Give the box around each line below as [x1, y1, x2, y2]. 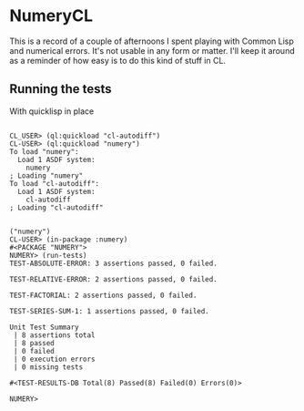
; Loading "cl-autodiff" [9, 202, 104, 212]
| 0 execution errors [13, 354, 96, 364]
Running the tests [9, 81, 112, 97]
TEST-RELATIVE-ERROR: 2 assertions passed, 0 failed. [9, 274, 218, 283]
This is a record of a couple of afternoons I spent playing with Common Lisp [9, 36, 294, 46]
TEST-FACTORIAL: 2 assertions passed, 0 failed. [9, 291, 198, 300]
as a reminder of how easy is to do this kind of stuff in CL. [9, 55, 226, 66]
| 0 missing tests [13, 362, 84, 372]
